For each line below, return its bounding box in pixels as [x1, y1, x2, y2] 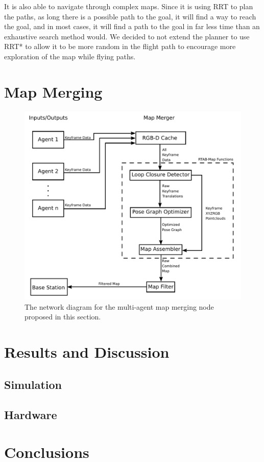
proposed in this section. [25, 311, 101, 322]
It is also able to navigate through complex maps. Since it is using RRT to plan [4, 1, 253, 11]
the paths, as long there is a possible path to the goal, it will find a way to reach [4, 11, 256, 21]
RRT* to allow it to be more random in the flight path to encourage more [4, 41, 236, 52]
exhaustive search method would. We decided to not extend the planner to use [4, 31, 250, 41]
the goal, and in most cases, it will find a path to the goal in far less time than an [4, 21, 260, 32]
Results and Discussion [4, 341, 170, 362]
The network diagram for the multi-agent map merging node [25, 301, 214, 312]
